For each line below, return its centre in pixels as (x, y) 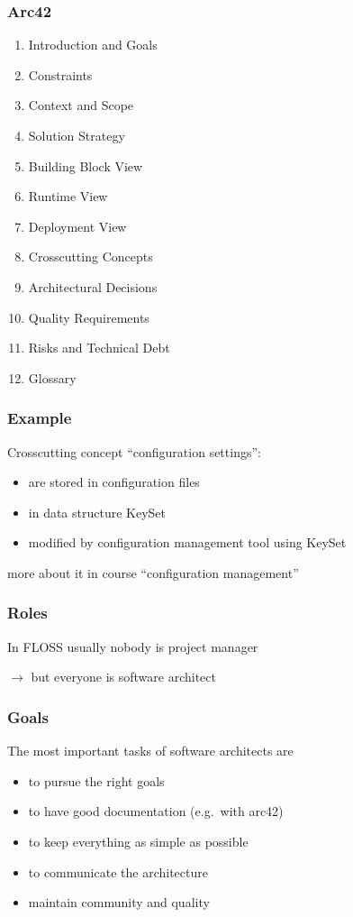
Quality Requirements (89, 317)
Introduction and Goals (93, 45)
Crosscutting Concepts (91, 257)
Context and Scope (81, 105)
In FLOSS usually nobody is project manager (133, 646)
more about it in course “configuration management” (153, 572)
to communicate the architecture (118, 871)
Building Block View (86, 165)
